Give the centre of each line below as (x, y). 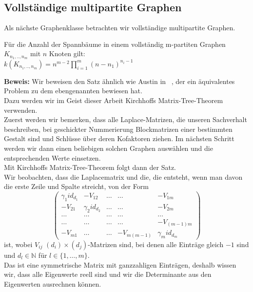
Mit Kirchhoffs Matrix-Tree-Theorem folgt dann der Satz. (90, 167)
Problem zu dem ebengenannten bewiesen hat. (73, 91)
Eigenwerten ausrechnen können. (53, 283)
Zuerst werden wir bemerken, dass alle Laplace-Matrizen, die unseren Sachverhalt (126, 119)
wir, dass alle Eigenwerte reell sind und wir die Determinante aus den (108, 274)
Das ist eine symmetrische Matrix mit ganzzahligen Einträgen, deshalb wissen (120, 264)
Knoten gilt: (67, 53)
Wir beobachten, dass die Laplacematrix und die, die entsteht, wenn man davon (123, 177)
